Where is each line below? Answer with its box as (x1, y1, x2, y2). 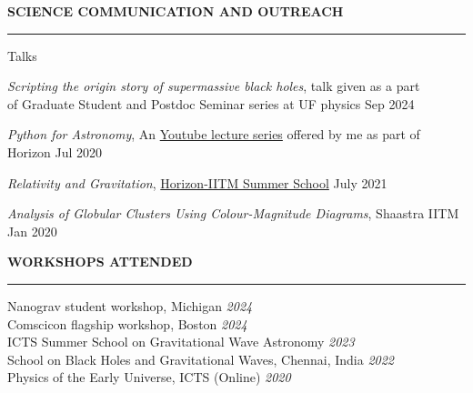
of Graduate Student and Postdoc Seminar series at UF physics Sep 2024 (7, 94, 415, 113)
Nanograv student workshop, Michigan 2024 (7, 296, 253, 315)
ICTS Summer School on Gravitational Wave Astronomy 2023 (7, 332, 355, 351)
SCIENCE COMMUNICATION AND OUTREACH (7, 2, 344, 20)
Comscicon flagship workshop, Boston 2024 (7, 314, 247, 333)
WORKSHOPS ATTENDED (7, 252, 193, 271)
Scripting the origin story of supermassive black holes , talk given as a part (7, 76, 420, 96)
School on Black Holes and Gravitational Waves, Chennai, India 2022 (7, 349, 395, 368)
